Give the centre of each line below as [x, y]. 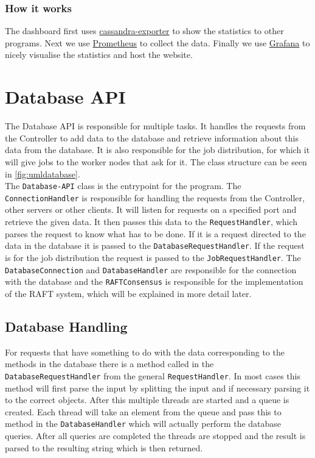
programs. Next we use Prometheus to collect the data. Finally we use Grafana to [157, 42]
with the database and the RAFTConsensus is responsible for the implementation [154, 281]
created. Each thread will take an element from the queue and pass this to [143, 411]
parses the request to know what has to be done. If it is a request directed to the [155, 233]
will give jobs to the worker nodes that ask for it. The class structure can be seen [156, 161]
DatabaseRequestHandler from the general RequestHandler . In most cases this [153, 375]
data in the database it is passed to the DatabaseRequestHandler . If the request [155, 245]
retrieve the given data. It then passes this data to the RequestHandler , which [151, 221]
